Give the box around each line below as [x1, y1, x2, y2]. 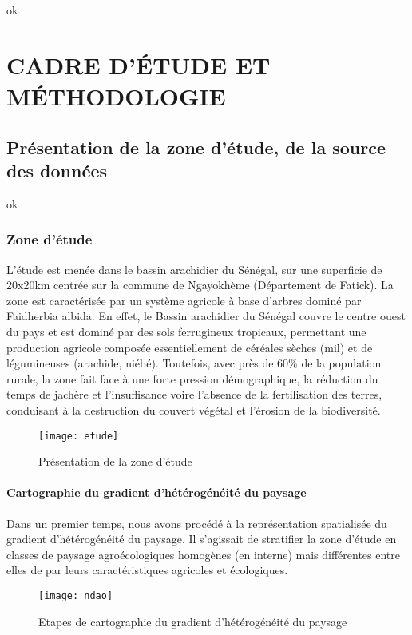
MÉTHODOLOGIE [6, 79, 226, 112]
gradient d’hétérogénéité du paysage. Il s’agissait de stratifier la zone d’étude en [6, 530, 397, 547]
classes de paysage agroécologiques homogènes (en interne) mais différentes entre [6, 546, 401, 562]
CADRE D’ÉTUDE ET [6, 48, 271, 81]
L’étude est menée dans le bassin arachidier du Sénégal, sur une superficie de [6, 260, 382, 277]
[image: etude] [38, 430, 119, 442]
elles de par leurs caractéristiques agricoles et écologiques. [6, 562, 288, 578]
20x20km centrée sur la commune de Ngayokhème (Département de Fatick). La [6, 276, 394, 293]
